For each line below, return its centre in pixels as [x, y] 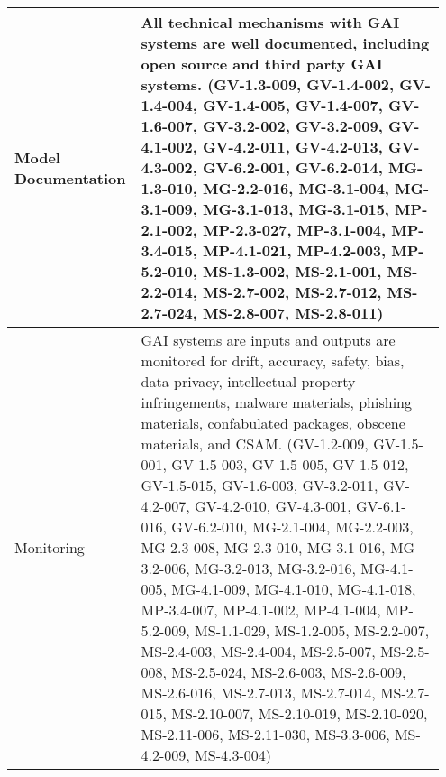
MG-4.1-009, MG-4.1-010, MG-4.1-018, [294, 589]
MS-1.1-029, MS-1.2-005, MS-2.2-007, [312, 630]
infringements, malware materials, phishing [276, 402]
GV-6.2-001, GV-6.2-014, [293, 167]
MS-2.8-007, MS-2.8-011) [293, 313]
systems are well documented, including [285, 43]
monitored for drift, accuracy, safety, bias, [273, 361]
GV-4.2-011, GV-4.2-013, [293, 147]
